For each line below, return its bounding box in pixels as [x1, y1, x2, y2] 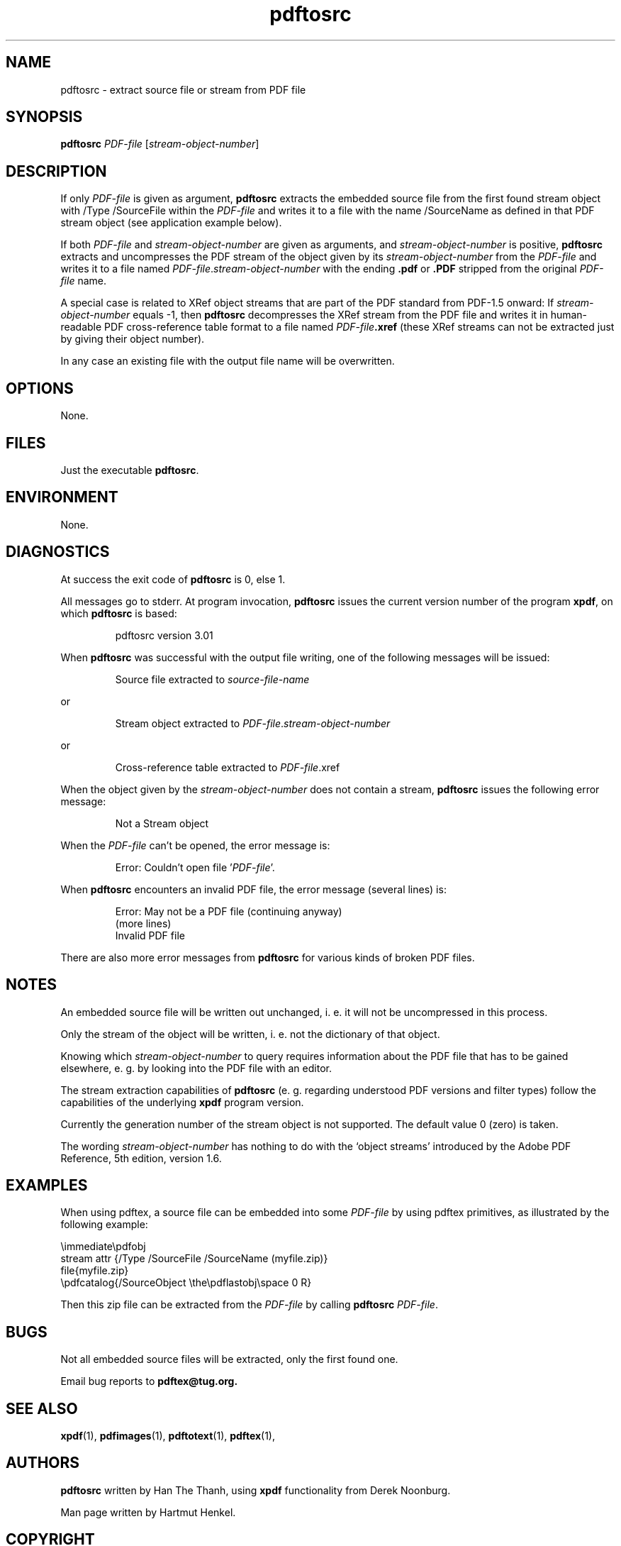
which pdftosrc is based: [60, 607, 177, 619]
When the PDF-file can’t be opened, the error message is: [60, 839, 330, 851]
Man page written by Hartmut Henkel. [60, 1506, 236, 1518]
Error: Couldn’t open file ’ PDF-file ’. [115, 861, 275, 873]
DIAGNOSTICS [6, 543, 110, 561]
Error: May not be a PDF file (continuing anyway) [115, 905, 342, 917]
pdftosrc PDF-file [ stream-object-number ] [60, 138, 259, 150]
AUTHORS [6, 1454, 80, 1472]
